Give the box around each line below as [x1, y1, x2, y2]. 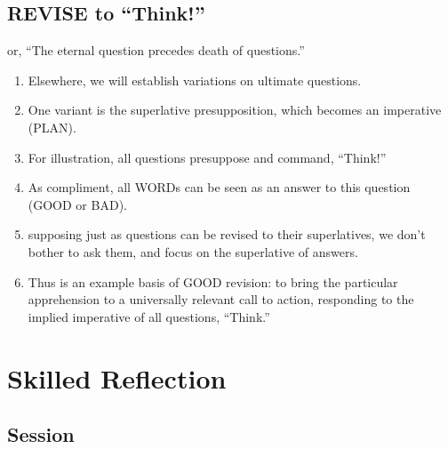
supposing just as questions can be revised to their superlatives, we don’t [28, 225, 426, 244]
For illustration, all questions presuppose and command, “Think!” [28, 148, 387, 166]
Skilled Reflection [7, 359, 227, 396]
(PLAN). [28, 117, 76, 136]
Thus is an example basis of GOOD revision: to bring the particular [28, 272, 398, 291]
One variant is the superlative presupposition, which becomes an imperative [28, 100, 442, 119]
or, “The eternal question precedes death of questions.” [7, 41, 305, 60]
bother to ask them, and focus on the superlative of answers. [28, 242, 358, 261]
